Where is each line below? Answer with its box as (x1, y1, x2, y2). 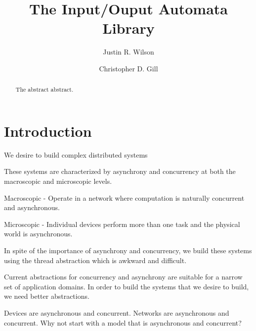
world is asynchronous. (4, 228, 73, 239)
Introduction (4, 120, 92, 141)
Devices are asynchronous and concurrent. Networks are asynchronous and (4, 308, 229, 318)
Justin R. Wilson (103, 47, 154, 57)
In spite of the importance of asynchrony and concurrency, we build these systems (4, 245, 252, 256)
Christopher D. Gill (99, 63, 158, 73)
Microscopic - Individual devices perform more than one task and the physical (4, 219, 240, 229)
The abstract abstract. (15, 85, 74, 94)
